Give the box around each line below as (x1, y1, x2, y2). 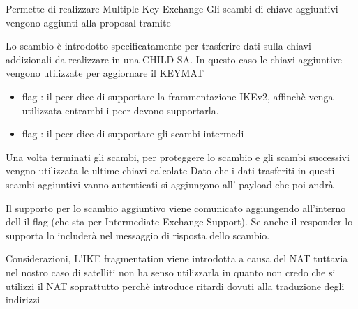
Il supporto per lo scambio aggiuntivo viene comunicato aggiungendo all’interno (6, 200, 346, 215)
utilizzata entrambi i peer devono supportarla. (22, 103, 219, 117)
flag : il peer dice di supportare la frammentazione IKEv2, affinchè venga (22, 89, 334, 103)
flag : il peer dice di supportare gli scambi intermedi (22, 126, 244, 141)
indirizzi (6, 292, 40, 307)
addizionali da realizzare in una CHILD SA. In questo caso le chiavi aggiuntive (6, 52, 343, 66)
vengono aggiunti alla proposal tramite (6, 15, 171, 29)
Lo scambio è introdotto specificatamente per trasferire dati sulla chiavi (6, 38, 311, 53)
